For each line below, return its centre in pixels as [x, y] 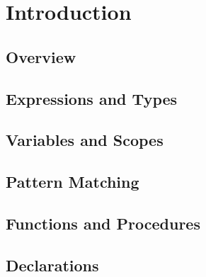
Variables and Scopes [85, 140]
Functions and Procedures [103, 223]
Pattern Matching [73, 182]
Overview [41, 56]
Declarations [52, 265]
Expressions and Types [92, 98]
